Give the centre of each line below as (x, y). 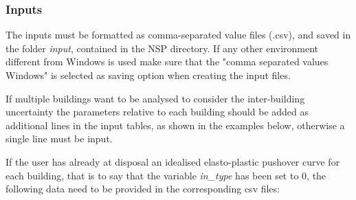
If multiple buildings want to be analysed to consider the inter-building (155, 98)
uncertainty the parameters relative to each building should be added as (157, 112)
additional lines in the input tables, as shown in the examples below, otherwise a (175, 125)
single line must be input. (59, 138)
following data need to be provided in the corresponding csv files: (143, 189)
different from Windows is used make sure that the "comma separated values (167, 62)
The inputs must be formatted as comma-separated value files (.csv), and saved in (178, 35)
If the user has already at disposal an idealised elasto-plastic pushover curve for (173, 161)
